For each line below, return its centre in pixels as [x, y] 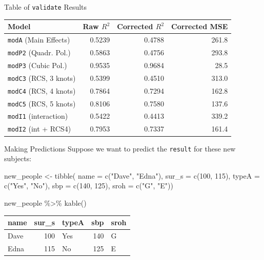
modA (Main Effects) [39, 39]
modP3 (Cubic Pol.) [37, 65]
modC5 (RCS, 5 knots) [42, 103]
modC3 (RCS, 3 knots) [42, 78]
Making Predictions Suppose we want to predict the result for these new [120, 148]
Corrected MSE [200, 26]
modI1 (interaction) [38, 116]
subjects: [18, 158]
